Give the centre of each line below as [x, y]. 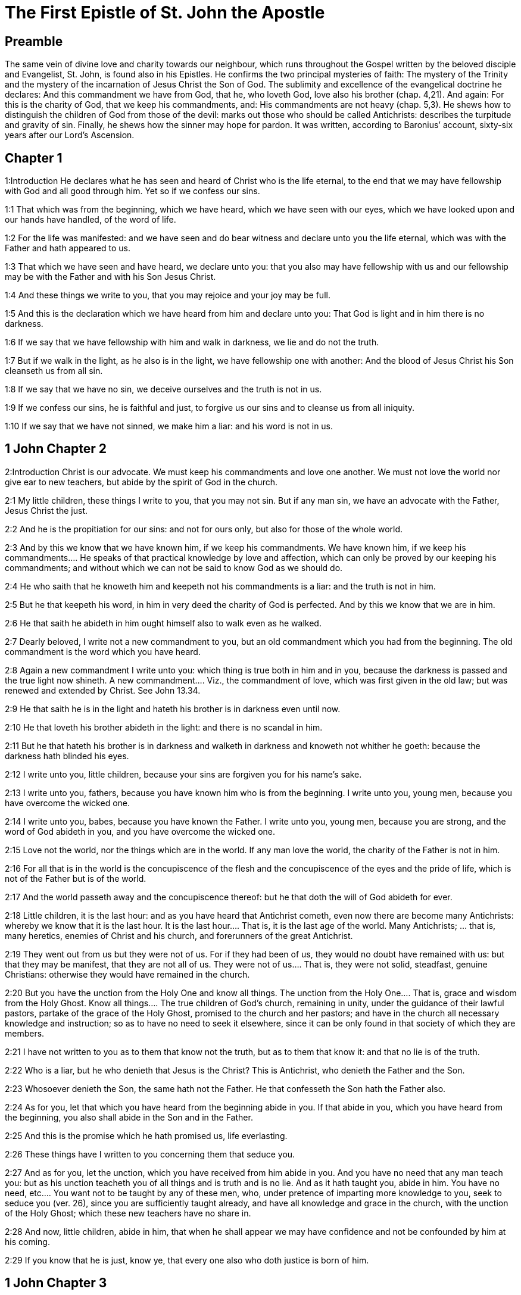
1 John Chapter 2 [56, 449]
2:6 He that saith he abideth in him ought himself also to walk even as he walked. [163, 623]
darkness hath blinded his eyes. [67, 756]
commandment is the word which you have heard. [103, 651]
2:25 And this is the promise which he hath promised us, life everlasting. [146, 1135]
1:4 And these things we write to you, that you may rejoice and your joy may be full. [168, 295]
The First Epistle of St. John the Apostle [165, 13]
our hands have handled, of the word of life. [91, 220]
